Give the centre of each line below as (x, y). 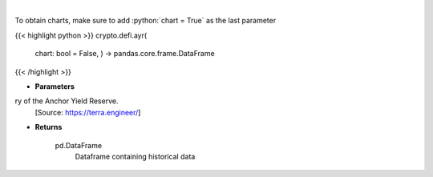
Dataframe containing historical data (135, 156)
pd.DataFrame (79, 145)
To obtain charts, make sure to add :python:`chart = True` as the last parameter (146, 21)
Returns (49, 127)
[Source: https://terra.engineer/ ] (88, 112)
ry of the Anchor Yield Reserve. (67, 101)
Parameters (55, 86)
